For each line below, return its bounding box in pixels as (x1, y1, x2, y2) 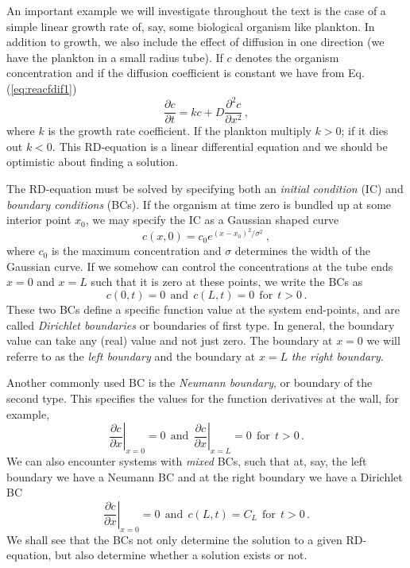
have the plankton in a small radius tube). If (6, 48, 223, 65)
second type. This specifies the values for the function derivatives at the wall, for (6, 390, 399, 407)
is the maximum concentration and (51, 242, 222, 259)
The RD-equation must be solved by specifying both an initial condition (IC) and (6, 180, 404, 196)
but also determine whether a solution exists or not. (55, 547, 307, 563)
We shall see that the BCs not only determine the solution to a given (6, 531, 342, 547)
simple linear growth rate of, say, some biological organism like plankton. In (6, 17, 375, 34)
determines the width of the (234, 242, 370, 259)
